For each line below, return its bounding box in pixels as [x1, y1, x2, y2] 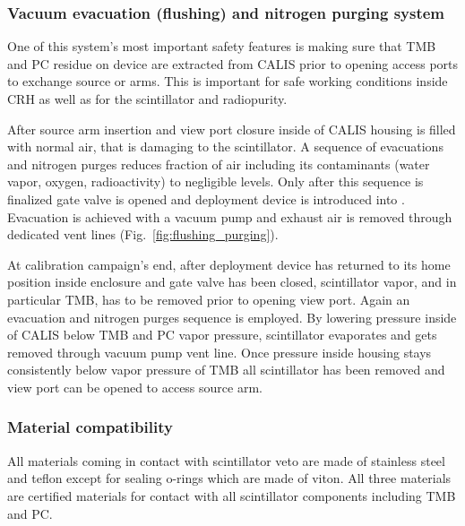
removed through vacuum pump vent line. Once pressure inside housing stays [7, 342, 432, 361]
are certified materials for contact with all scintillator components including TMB [7, 486, 456, 504]
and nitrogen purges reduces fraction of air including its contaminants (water [7, 154, 430, 173]
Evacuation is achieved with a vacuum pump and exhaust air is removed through [7, 207, 452, 226]
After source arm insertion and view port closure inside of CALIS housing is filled [7, 119, 456, 138]
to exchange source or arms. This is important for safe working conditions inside [7, 72, 448, 91]
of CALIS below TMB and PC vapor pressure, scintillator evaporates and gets [7, 325, 437, 344]
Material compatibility [7, 416, 173, 438]
